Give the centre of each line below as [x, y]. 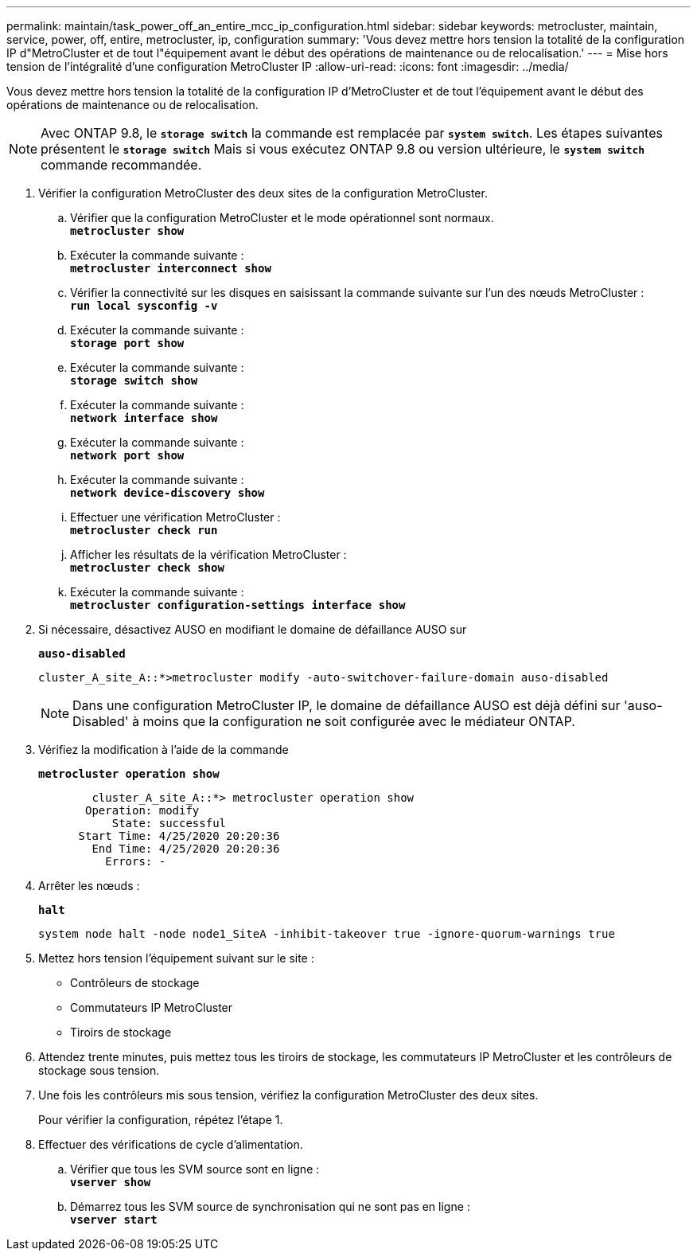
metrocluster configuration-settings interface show [238, 605]
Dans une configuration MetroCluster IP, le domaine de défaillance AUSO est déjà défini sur [347, 705]
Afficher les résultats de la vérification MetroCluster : [208, 554]
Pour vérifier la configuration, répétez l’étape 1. [161, 1120]
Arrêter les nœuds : [89, 886]
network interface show [144, 418]
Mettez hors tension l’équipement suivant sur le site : [176, 958]
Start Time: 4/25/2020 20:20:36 [179, 836]
